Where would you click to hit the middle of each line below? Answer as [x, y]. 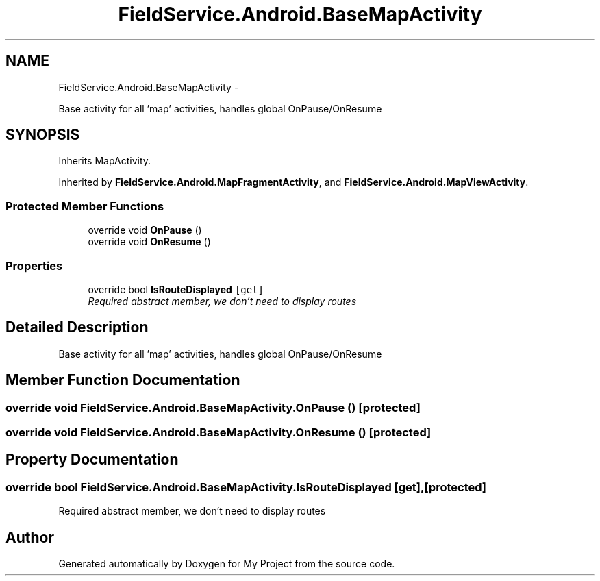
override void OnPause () [145, 230]
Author [30, 537]
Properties [34, 265]
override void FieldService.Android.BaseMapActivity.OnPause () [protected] [213, 407]
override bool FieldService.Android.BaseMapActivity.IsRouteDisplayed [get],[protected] [246, 487]
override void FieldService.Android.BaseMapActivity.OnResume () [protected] [218, 432]
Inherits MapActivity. [105, 161]
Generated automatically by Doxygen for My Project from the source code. [227, 564]
